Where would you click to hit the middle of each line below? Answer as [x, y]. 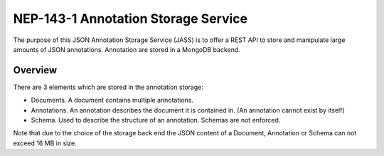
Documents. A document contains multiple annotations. [112, 100]
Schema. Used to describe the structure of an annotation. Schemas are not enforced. [156, 120]
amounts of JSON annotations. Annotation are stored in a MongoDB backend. [127, 49]
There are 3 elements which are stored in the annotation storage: [108, 87]
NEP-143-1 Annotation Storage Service [130, 19]
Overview [35, 70]
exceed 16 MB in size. [45, 143]
